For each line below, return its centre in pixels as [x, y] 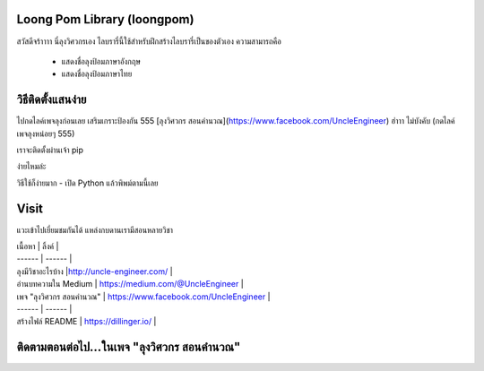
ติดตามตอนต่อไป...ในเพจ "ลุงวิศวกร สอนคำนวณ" [129, 347]
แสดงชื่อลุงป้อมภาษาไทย [97, 74]
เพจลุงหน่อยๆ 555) [46, 134]
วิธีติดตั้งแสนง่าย [52, 100]
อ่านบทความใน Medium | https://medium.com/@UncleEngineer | [130, 284]
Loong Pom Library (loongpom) [105, 19]
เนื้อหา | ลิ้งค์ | [38, 246]
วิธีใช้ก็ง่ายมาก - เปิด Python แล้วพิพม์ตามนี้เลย [87, 183]
